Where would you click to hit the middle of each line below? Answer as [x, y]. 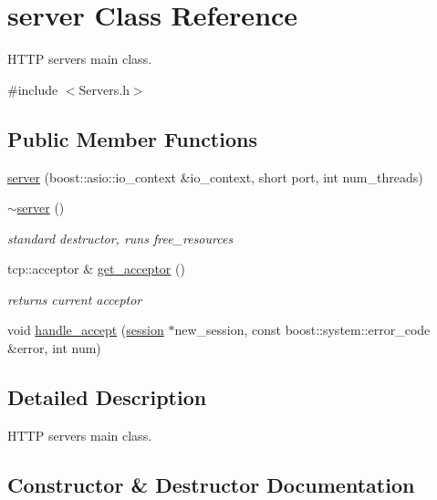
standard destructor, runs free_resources [120, 238]
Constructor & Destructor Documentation [211, 484]
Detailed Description [107, 397]
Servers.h [104, 89]
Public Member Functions [132, 138]
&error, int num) [54, 348]
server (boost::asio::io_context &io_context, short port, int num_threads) [215, 177]
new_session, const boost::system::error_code [302, 330]
